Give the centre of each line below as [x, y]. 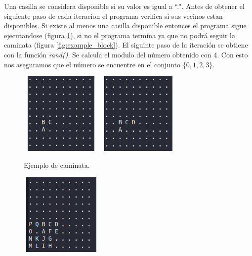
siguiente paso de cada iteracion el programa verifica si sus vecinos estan [113, 16]
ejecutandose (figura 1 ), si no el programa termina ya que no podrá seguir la [120, 35]
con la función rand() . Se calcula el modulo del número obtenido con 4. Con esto [126, 54]
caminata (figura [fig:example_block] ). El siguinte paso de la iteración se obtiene [126, 45]
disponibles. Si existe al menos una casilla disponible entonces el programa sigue [125, 26]
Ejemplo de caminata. [57, 165]
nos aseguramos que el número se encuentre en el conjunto [92, 64]
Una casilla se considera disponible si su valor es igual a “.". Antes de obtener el [124, 6]
